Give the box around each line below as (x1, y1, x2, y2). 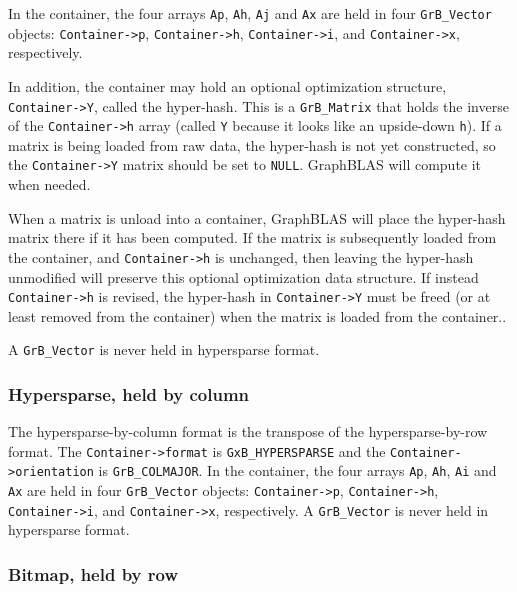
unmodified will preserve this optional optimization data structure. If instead (8, 266, 479, 287)
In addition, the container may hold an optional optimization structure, (8, 75, 447, 96)
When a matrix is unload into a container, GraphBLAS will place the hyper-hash (8, 207, 506, 228)
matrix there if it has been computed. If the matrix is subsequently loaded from (8, 227, 497, 248)
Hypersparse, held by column (8, 381, 250, 406)
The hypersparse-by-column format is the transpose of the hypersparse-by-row (8, 421, 488, 442)
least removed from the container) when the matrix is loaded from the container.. (8, 305, 507, 326)
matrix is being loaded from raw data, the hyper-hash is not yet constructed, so (8, 134, 496, 155)
